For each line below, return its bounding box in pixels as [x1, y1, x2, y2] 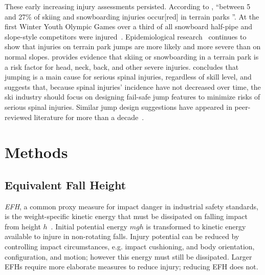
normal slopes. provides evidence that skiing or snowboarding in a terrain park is [5, 51, 259, 62]
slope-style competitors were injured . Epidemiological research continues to [5, 31, 247, 42]
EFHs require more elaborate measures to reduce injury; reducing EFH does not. [5, 261, 258, 272]
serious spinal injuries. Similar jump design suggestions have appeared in [5, 101, 232, 112]
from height [5, 221, 41, 231]
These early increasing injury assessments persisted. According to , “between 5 [5, 1, 251, 11]
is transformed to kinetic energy [146, 221, 246, 231]
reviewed [5, 111, 32, 122]
